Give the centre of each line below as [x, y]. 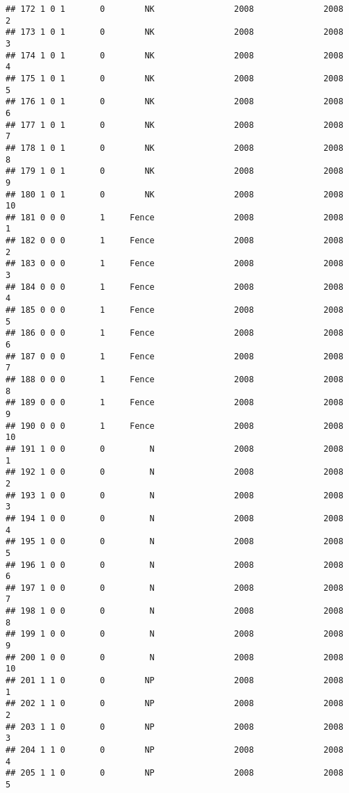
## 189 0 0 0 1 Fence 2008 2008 [174, 403]
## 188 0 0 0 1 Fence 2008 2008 [174, 379]
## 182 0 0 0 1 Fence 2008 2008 [174, 241]
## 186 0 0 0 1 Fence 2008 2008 [174, 333]
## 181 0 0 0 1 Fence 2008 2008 [174, 217]
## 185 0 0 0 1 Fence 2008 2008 [174, 310]
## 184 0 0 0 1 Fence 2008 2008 [174, 287]
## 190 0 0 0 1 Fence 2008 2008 [174, 426]
